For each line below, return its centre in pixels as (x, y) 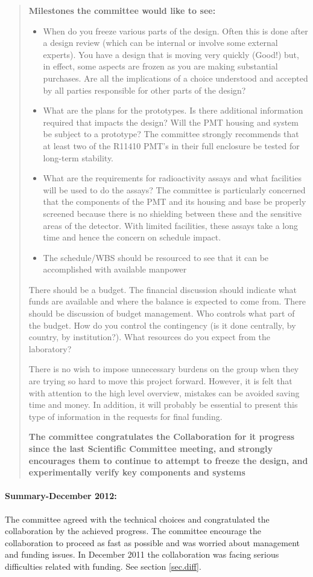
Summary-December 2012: (61, 496)
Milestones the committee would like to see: (122, 10)
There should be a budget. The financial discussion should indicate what (163, 289)
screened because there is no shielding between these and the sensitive (172, 213)
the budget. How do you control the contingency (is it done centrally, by (162, 325)
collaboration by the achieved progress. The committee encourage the (133, 531)
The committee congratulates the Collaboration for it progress (162, 437)
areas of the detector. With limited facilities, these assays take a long (171, 225)
